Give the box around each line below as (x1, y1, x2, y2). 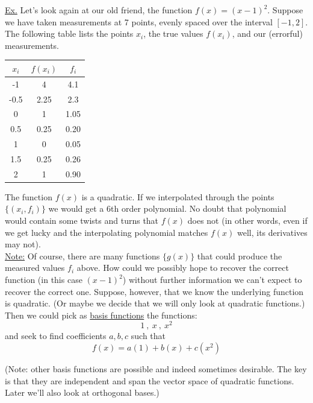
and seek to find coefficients (5, 329, 107, 342)
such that (131, 329, 166, 342)
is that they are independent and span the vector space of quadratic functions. (5, 374, 294, 387)
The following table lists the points (5, 27, 134, 40)
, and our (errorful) (232, 27, 303, 40)
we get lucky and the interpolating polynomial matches (5, 226, 208, 238)
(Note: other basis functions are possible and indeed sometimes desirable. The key (5, 363, 307, 375)
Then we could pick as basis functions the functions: (5, 308, 197, 321)
